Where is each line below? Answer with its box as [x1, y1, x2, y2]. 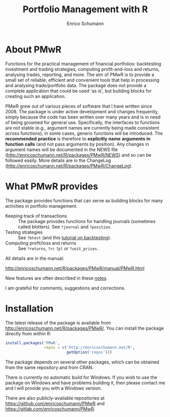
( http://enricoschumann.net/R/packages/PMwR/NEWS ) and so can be [5, 152, 152, 158]
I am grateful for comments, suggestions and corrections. [5, 285, 126, 291]
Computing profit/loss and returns [5, 240, 77, 246]
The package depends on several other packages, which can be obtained [5, 359, 159, 365]
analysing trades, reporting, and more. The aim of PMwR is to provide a [5, 71, 155, 78]
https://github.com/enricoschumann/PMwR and [5, 401, 105, 407]
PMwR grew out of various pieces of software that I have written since [5, 103, 152, 109]
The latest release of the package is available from [5, 320, 111, 326]
